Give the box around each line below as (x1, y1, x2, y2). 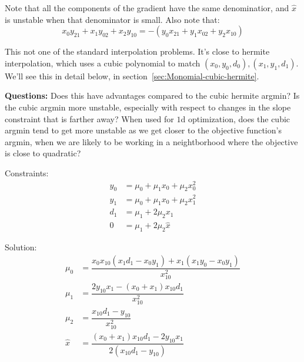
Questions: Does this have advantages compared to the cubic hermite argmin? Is (5, 89, 300, 102)
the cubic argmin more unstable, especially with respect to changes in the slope (5, 100, 291, 113)
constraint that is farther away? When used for (5, 112, 174, 125)
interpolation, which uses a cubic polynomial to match (5, 56, 201, 69)
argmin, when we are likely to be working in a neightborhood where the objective (5, 135, 298, 148)
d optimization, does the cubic (181, 112, 290, 125)
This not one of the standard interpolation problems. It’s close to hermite (5, 45, 270, 58)
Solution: (5, 241, 37, 253)
